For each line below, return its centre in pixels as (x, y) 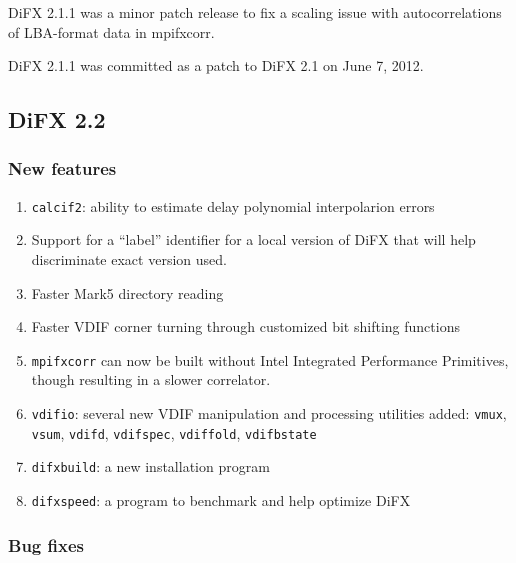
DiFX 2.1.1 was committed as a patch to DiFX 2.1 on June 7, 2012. (216, 65)
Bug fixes (46, 544)
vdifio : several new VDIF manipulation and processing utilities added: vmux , (269, 413)
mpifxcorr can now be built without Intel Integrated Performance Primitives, (270, 359)
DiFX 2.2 (57, 119)
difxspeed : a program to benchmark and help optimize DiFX (221, 500)
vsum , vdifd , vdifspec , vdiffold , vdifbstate (174, 432)
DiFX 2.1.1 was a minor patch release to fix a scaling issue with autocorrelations (255, 12)
